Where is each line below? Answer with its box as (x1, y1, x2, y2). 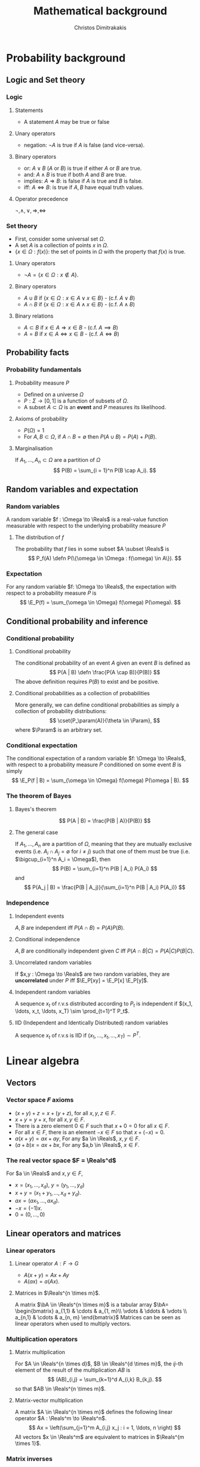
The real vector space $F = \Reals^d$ (6, 1156, 116, 1164)
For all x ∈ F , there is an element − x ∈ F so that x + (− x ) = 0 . (14, 1128, 165, 1136)
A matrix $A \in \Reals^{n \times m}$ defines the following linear (14, 1408, 173, 1416)
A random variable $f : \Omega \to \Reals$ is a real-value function (6, 516, 168, 523)
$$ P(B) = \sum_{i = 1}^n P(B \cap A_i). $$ (53, 467, 156, 474)
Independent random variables (14, 988, 91, 996)
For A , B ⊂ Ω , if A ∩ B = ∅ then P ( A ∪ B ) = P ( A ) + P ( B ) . (23, 433, 157, 440)
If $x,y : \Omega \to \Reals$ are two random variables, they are (14, 970, 170, 978)
